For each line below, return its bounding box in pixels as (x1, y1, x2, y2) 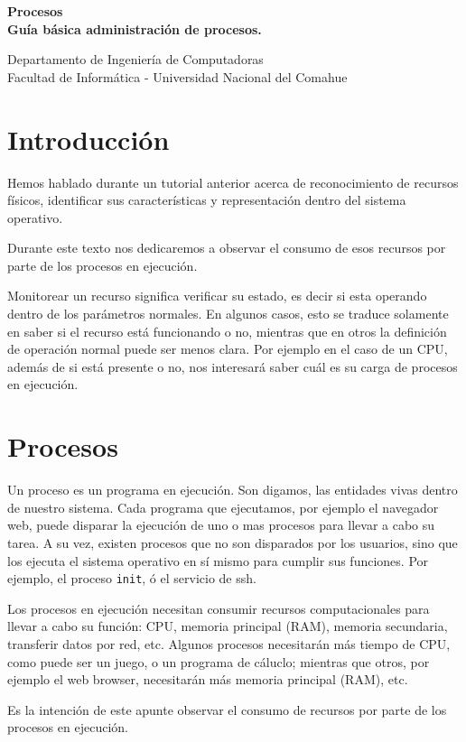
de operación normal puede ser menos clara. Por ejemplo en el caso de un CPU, (7, 339, 448, 358)
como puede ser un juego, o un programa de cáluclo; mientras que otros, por (7, 652, 430, 671)
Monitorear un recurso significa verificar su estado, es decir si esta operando (7, 286, 427, 305)
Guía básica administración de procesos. (7, 19, 262, 38)
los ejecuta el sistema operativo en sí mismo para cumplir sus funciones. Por (7, 551, 429, 570)
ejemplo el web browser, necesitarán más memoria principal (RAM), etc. (7, 670, 408, 689)
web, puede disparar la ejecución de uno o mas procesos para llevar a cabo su (7, 515, 435, 534)
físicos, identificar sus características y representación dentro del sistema (7, 190, 406, 209)
